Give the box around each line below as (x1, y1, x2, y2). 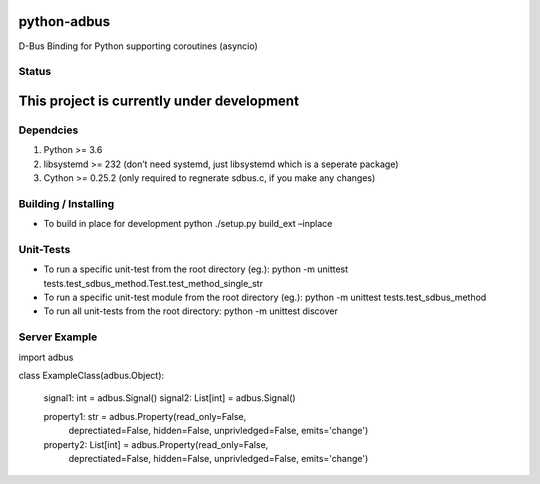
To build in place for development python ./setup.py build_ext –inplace (43, 218, 333, 230)
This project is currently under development (18, 92, 300, 109)
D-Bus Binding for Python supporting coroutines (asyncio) (18, 40, 259, 52)
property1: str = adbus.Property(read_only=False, (43, 410, 247, 422)
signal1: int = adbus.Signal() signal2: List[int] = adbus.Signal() (43, 392, 296, 404)
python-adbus (18, 13, 110, 30)
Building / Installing (18, 196, 115, 210)
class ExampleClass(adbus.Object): (18, 370, 165, 381)
